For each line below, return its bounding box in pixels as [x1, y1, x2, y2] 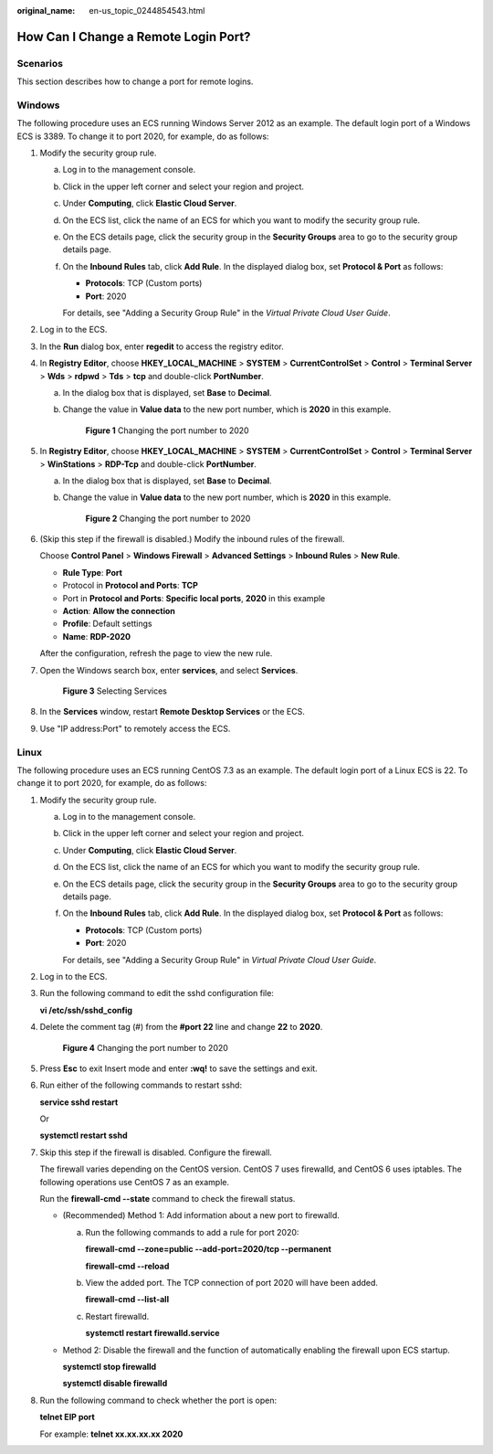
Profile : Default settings [62, 618, 152, 630]
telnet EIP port [39, 1412, 95, 1423]
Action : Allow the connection [62, 606, 175, 617]
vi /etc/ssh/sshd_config [39, 1004, 132, 1015]
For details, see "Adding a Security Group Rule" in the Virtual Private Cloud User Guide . [62, 307, 392, 318]
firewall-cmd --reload [85, 1260, 170, 1271]
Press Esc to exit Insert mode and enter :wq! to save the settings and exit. [39, 1063, 319, 1074]
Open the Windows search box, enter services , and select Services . [39, 664, 299, 675]
